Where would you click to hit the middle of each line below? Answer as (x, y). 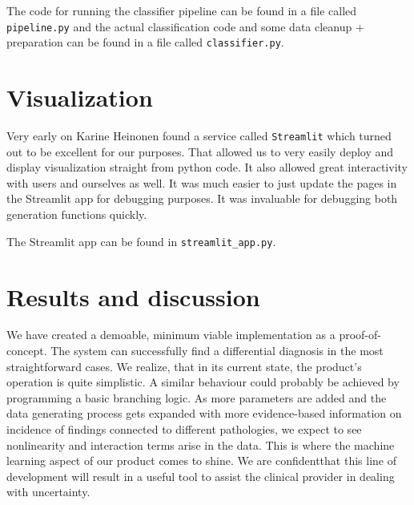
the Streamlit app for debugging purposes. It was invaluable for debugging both (202, 198)
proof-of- (360, 335)
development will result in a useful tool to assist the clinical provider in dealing (201, 476)
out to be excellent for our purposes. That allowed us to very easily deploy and (200, 151)
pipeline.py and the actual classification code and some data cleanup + (185, 26)
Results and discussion (133, 296)
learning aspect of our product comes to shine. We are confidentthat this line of (201, 461)
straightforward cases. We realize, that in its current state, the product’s (184, 366)
